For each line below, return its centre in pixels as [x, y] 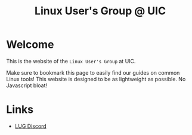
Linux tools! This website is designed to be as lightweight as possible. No [96, 79]
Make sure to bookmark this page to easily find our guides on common [93, 72]
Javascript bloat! [27, 85]
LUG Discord [30, 126]
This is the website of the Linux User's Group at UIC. [71, 61]
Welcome [30, 45]
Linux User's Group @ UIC [100, 11]
